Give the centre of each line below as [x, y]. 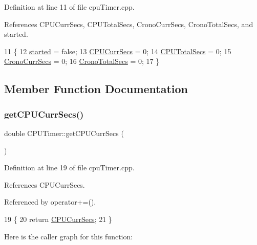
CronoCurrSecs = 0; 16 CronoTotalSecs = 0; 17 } [82, 61]
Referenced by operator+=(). [50, 202]
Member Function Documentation [96, 89]
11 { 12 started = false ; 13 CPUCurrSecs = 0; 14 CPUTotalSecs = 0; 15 [118, 51]
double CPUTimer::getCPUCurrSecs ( [64, 133]
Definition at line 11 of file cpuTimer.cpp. [69, 7]
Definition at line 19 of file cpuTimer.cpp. [69, 168]
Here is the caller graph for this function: [69, 236]
